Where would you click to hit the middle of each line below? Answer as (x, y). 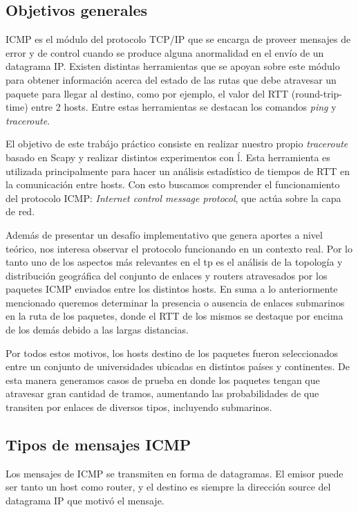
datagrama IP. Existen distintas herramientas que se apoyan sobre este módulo (173, 66)
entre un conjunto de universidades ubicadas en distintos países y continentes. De (178, 366)
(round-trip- (317, 93)
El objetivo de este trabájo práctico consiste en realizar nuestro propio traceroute (177, 144)
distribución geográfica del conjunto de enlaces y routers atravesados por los (167, 275)
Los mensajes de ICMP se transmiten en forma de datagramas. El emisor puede (175, 473)
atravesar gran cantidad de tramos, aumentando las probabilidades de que (162, 393)
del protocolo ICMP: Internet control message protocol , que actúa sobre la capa (173, 198)
